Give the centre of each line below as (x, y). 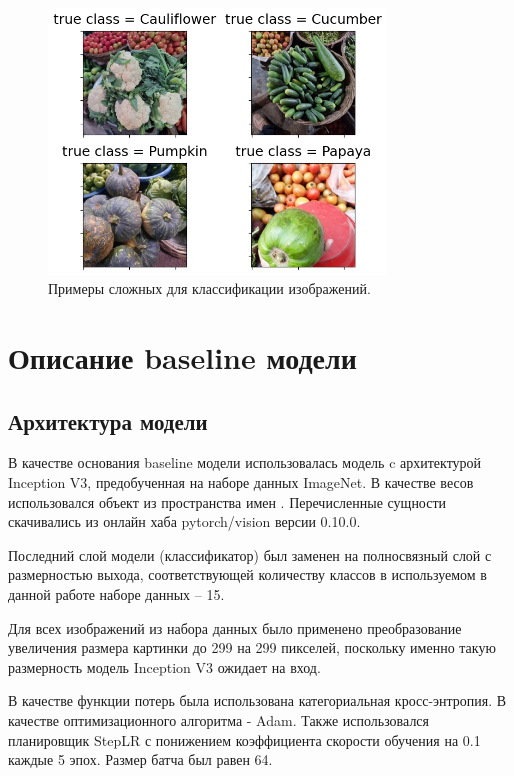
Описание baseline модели (182, 357)
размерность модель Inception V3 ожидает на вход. (164, 666)
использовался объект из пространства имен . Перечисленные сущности (227, 501)
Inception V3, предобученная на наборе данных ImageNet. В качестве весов (241, 482)
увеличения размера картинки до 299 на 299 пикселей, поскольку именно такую (252, 647)
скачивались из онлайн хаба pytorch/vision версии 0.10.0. (184, 521)
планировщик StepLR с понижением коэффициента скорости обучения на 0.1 (244, 739)
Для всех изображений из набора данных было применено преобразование (235, 627)
